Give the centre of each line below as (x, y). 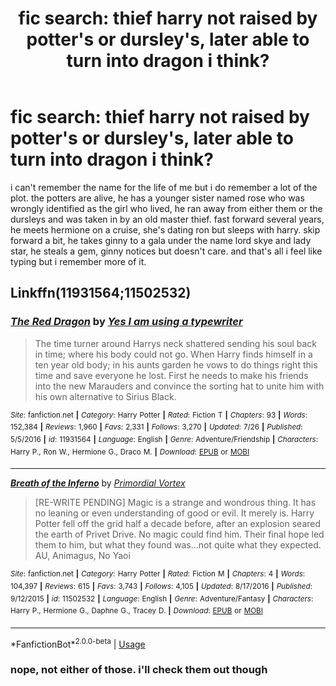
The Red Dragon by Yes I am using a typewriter (126, 322)
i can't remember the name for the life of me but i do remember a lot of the (164, 187)
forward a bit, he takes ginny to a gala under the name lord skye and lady (161, 240)
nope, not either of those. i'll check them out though (139, 670)
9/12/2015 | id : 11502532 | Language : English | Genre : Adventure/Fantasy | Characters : (162, 598)
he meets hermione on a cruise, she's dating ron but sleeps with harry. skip (165, 229)
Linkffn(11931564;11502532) (101, 293)
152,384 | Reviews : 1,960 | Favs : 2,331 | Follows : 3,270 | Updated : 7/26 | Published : (156, 427)
